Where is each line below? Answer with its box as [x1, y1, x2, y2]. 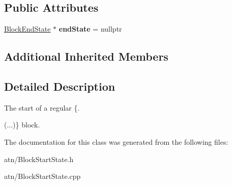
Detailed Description [4, 78, 115, 94]
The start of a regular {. [4, 102, 80, 113]
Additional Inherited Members [4, 48, 168, 64]
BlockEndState [4, 23, 51, 34]
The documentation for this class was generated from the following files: [4, 136, 228, 147]
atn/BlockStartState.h [4, 153, 74, 164]
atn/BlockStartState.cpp [4, 171, 81, 181]
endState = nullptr [59, 23, 122, 34]
